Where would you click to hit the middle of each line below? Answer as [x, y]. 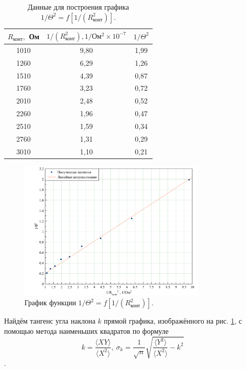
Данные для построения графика [78, 7]
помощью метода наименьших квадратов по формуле [87, 331]
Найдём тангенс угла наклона [50, 321]
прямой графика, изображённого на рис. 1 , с [173, 321]
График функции [50, 302]
